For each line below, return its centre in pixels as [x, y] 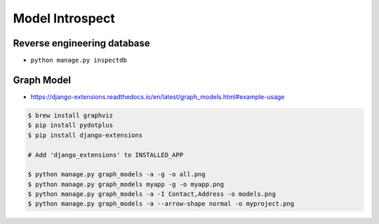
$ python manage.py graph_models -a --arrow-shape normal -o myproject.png [161, 204]
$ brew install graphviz [71, 115]
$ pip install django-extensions [85, 135]
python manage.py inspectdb [79, 60]
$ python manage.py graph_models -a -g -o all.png [117, 174]
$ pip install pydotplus [71, 125]
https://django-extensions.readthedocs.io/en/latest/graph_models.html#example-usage [158, 97]
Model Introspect [64, 18]
